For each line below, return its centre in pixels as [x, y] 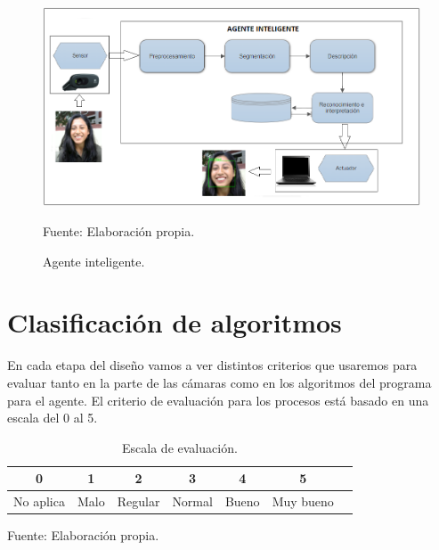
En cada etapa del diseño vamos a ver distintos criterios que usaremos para [212, 365]
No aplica [39, 501]
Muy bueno [303, 501]
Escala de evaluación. [180, 447]
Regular [138, 501]
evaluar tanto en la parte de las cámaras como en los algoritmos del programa [219, 382]
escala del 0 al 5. [53, 418]
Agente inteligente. [94, 261]
